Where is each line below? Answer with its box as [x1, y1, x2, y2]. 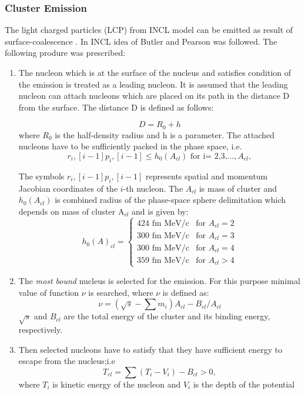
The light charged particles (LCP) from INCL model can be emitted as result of [5, 24, 293, 36]
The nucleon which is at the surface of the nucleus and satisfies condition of [18, 66, 291, 78]
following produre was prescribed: [5, 46, 126, 59]
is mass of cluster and [199, 182, 277, 194]
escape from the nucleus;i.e [18, 355, 115, 367]
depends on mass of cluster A [18, 205, 125, 217]
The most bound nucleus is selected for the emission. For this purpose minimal [18, 275, 300, 286]
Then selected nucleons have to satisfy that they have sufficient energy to [18, 343, 283, 355]
